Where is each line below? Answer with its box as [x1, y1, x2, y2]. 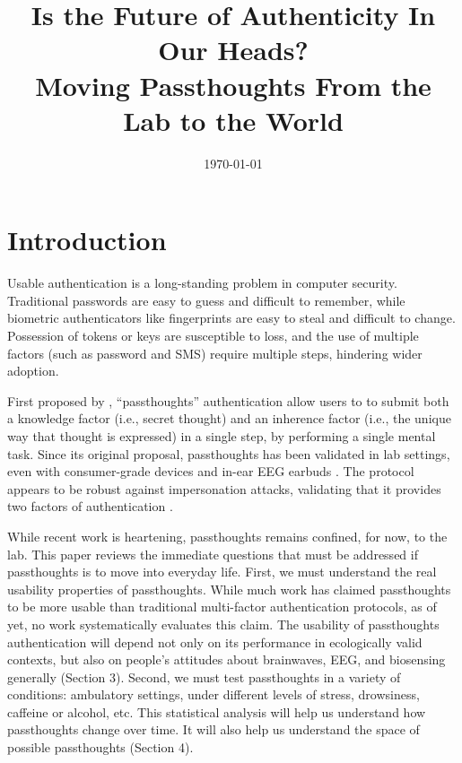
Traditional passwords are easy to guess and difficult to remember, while [7, 290, 405, 309]
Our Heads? [158, 31, 309, 68]
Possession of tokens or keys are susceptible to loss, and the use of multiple [7, 326, 419, 344]
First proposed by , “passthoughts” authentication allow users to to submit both [7, 391, 449, 410]
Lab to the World [123, 101, 344, 138]
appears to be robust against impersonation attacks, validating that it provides [7, 479, 441, 498]
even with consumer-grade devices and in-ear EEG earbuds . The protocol [7, 462, 414, 481]
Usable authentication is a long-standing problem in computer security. [7, 273, 397, 292]
